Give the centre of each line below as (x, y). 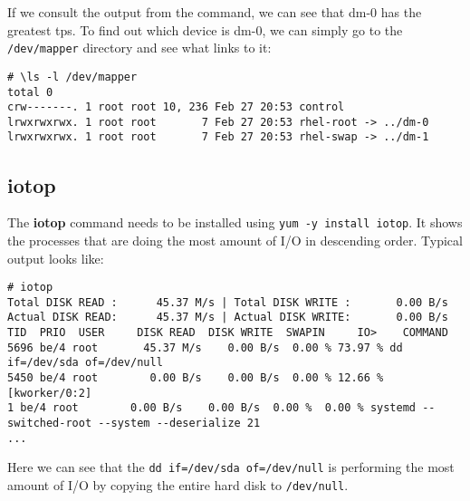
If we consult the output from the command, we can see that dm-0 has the (215, 12)
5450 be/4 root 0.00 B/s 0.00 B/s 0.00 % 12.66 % (196, 378)
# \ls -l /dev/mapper (72, 77)
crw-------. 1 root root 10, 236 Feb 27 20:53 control (176, 107)
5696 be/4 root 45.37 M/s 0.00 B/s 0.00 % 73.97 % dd (205, 347)
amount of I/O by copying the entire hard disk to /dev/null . (178, 485)
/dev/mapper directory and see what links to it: (139, 48)
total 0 (30, 92)
